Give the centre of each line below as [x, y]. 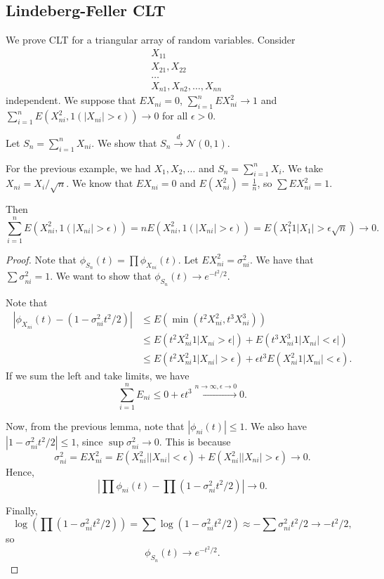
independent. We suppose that [71, 100]
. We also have [276, 426]
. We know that [100, 183]
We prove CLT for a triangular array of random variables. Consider [151, 40]
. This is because [195, 441]
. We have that [282, 259]
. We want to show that [101, 276]
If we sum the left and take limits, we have [98, 376]
